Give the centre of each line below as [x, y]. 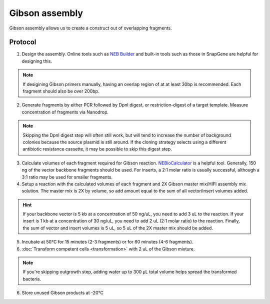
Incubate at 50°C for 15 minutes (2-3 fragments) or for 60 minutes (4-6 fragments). [107, 242]
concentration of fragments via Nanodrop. [65, 112]
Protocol [23, 42]
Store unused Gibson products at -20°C [63, 293]
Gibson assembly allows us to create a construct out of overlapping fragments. [90, 28]
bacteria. [32, 279]
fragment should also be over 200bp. [61, 91]
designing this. [37, 61]
